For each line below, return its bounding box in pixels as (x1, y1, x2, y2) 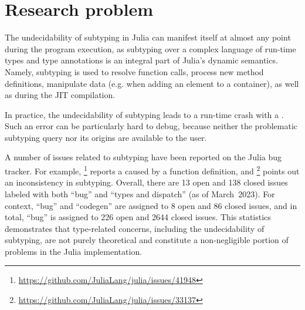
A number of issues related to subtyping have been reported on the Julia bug (5, 151, 282, 163)
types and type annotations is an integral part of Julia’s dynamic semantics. (5, 54, 278, 66)
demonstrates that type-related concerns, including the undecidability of (5, 222, 265, 234)
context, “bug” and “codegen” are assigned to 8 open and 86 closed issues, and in (5, 199, 297, 211)
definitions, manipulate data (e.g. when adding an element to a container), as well (5, 77, 299, 89)
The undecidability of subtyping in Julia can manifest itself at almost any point (5, 31, 291, 43)
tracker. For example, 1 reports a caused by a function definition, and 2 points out (5, 163, 300, 177)
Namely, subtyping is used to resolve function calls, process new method (5, 65, 264, 77)
